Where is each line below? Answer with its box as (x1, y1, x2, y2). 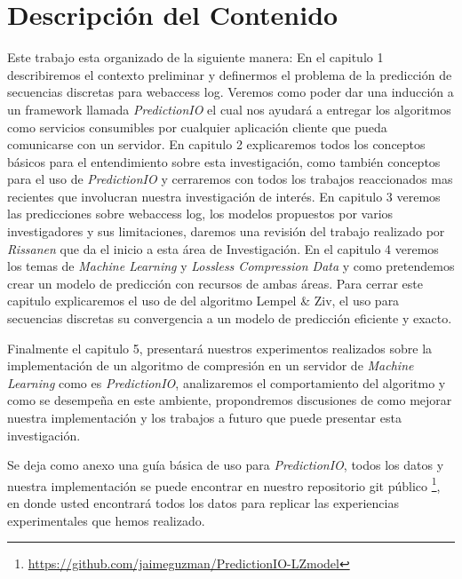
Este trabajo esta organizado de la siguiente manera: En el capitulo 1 (7, 48, 384, 67)
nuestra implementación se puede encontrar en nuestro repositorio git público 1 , (7, 473, 441, 495)
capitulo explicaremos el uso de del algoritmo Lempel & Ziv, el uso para (7, 291, 400, 310)
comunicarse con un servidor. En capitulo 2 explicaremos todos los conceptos (7, 135, 426, 154)
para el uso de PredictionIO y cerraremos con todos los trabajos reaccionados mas (7, 170, 453, 188)
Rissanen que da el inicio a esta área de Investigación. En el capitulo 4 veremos (7, 239, 439, 258)
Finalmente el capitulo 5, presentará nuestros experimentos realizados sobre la (7, 338, 433, 357)
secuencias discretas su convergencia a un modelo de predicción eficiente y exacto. (7, 309, 452, 328)
